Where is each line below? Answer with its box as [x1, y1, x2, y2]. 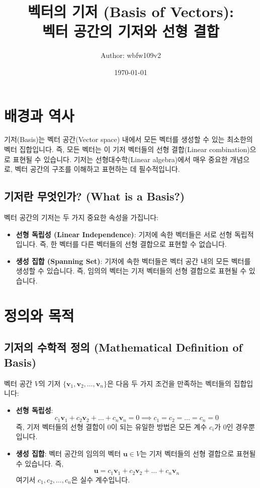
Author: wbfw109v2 [101, 50, 161, 60]
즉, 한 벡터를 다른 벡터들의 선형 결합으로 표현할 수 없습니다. [39, 239, 227, 249]
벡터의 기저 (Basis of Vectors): [28, 1, 234, 22]
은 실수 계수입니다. [71, 474, 130, 484]
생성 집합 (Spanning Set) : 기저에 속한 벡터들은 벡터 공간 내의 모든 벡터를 [16, 255, 251, 266]
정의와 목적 [4, 305, 74, 325]
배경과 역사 [4, 105, 74, 125]
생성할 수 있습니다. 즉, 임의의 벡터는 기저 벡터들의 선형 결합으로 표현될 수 [16, 265, 247, 276]
